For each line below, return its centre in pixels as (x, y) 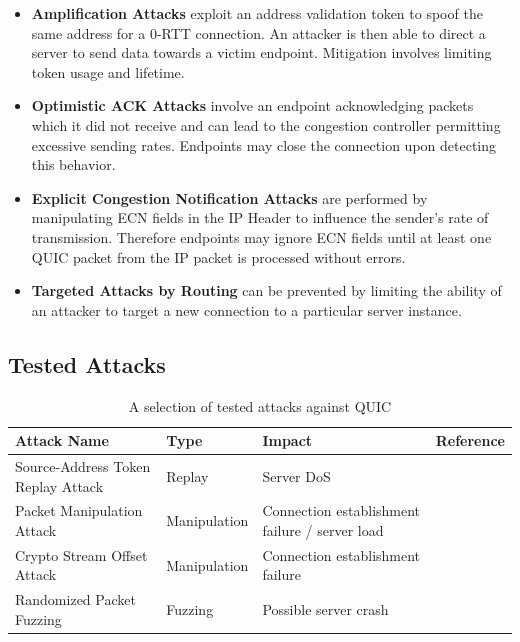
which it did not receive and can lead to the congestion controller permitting (266, 124)
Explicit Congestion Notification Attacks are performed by (229, 197)
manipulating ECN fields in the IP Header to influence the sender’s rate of (260, 217)
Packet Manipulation (79, 510)
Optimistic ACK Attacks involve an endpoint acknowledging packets (252, 105)
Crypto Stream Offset (81, 554)
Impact (287, 440)
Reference (470, 440)
